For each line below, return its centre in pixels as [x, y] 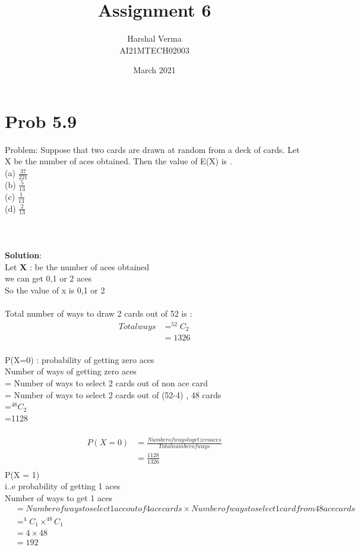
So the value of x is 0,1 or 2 [55, 290]
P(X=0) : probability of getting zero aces [80, 359]
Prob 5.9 [41, 121]
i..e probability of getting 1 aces [63, 486]
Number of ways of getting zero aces [71, 371]
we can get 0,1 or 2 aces [48, 278]
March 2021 [154, 70]
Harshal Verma [154, 38]
